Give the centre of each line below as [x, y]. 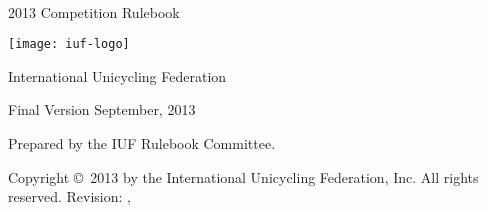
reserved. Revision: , [69, 196]
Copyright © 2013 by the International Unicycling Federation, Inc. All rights [243, 176]
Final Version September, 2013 [102, 109]
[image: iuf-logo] [69, 44]
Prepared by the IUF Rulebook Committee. [142, 143]
